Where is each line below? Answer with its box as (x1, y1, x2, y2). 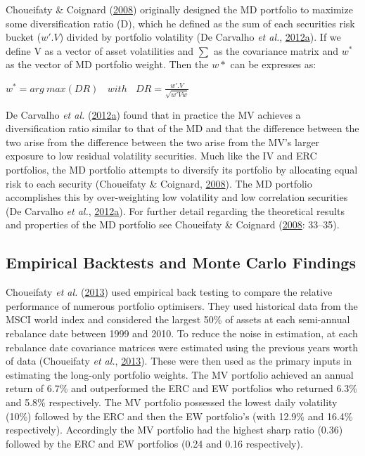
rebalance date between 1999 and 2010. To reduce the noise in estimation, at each (6, 326, 358, 340)
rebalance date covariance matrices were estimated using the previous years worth (6, 339, 359, 354)
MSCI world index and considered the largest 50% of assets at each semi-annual (6, 312, 350, 327)
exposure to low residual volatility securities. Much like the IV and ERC (6, 148, 317, 163)
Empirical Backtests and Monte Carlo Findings (6, 252, 356, 273)
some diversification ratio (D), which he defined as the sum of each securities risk (6, 15, 355, 30)
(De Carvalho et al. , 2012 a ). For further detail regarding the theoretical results (6, 203, 345, 218)
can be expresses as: (230, 57, 316, 72)
